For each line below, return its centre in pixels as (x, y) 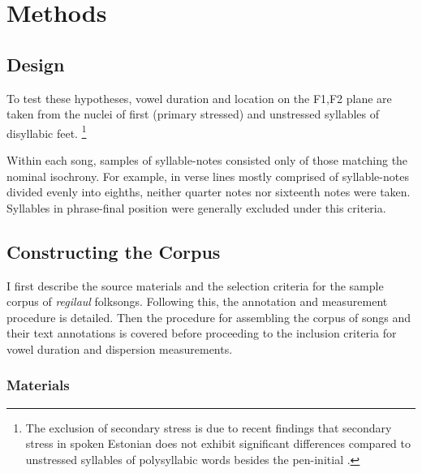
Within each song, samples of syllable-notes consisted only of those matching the (207, 160)
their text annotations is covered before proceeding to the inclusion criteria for (202, 333)
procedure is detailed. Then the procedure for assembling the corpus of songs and (209, 317)
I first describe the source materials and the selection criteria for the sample (195, 285)
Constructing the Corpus (114, 251)
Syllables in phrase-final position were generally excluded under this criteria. (196, 207)
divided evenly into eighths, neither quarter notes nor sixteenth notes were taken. (209, 192)
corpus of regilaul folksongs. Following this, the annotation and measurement (197, 301)
